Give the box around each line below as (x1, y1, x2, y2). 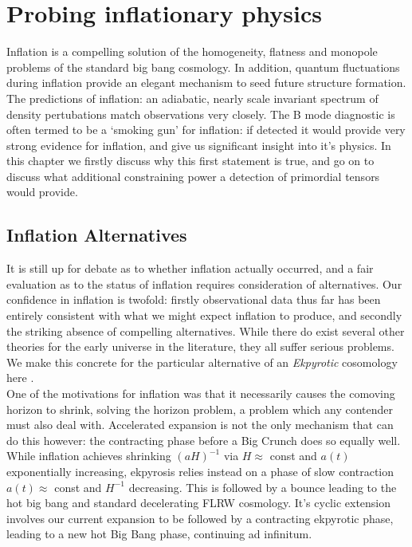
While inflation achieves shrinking (6, 447, 171, 464)
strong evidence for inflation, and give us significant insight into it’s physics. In (6, 136, 391, 153)
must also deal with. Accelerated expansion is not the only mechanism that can (6, 416, 394, 433)
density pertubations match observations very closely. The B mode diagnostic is (6, 105, 395, 122)
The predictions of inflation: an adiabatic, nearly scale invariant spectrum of (6, 89, 379, 106)
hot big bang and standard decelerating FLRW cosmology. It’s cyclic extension (6, 494, 391, 511)
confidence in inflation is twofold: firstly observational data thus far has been (6, 291, 381, 308)
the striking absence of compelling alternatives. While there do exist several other (6, 322, 405, 339)
